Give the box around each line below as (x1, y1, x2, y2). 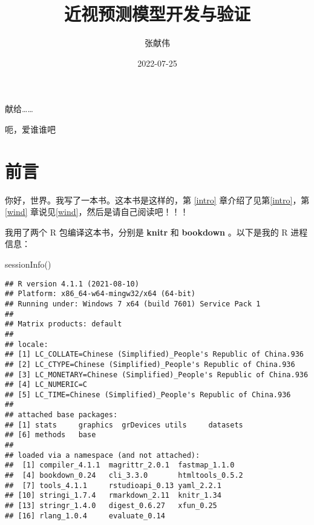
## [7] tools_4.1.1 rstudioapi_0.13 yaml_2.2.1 (5, 481, 221, 490)
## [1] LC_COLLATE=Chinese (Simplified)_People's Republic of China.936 (5, 350, 304, 359)
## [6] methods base (5, 431, 96, 440)
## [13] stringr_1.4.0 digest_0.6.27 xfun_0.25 (5, 501, 217, 510)
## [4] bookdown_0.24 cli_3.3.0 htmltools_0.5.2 (5, 471, 243, 480)
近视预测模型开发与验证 (64, 1, 250, 26)
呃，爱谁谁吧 (5, 122, 56, 135)
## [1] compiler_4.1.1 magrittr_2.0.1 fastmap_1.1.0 (5, 461, 235, 470)
